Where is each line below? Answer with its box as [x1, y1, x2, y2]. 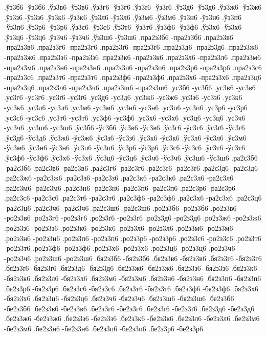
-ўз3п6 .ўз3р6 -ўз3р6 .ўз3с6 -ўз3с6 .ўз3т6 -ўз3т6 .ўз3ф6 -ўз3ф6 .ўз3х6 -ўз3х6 [4, 22, 242, 32]
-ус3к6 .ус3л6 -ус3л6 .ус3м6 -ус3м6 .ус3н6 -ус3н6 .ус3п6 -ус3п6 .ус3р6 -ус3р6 [4, 102, 248, 112]
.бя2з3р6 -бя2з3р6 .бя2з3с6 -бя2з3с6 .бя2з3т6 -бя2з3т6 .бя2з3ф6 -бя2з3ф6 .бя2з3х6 [4, 283, 258, 293]
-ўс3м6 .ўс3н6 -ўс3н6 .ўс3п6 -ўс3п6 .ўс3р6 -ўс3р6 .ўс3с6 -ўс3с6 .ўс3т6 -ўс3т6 [4, 142, 245, 153]
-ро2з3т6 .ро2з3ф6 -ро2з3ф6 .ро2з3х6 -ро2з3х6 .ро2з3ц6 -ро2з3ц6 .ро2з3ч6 [4, 243, 235, 253]
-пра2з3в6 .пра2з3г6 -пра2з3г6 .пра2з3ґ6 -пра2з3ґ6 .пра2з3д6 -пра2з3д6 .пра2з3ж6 [4, 42, 258, 52]
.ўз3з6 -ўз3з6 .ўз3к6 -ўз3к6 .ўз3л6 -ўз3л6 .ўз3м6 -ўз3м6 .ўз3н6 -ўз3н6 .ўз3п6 [4, 11, 241, 22]
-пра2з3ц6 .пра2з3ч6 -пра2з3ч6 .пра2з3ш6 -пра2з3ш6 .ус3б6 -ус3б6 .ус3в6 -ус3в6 [4, 82, 256, 92]
